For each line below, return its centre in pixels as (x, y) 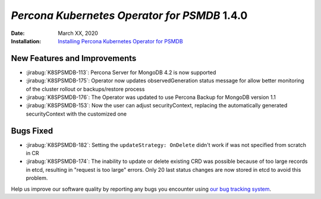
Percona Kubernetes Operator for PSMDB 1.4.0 (129, 15)
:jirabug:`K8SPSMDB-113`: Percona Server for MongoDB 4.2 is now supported (121, 72)
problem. (37, 178)
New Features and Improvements (74, 58)
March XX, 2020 (78, 33)
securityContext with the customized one (76, 114)
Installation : (26, 41)
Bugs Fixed (32, 131)
